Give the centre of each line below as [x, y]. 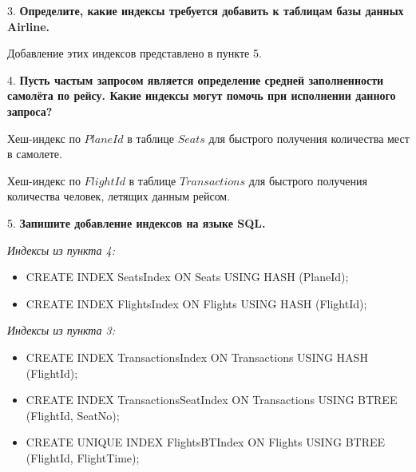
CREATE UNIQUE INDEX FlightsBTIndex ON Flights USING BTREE [206, 442]
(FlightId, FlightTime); [83, 457]
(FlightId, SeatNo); [73, 415]
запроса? [30, 111]
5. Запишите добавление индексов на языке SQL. [137, 222]
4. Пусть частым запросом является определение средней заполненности [196, 79]
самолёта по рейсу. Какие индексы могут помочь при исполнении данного [202, 95]
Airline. [28, 26]
